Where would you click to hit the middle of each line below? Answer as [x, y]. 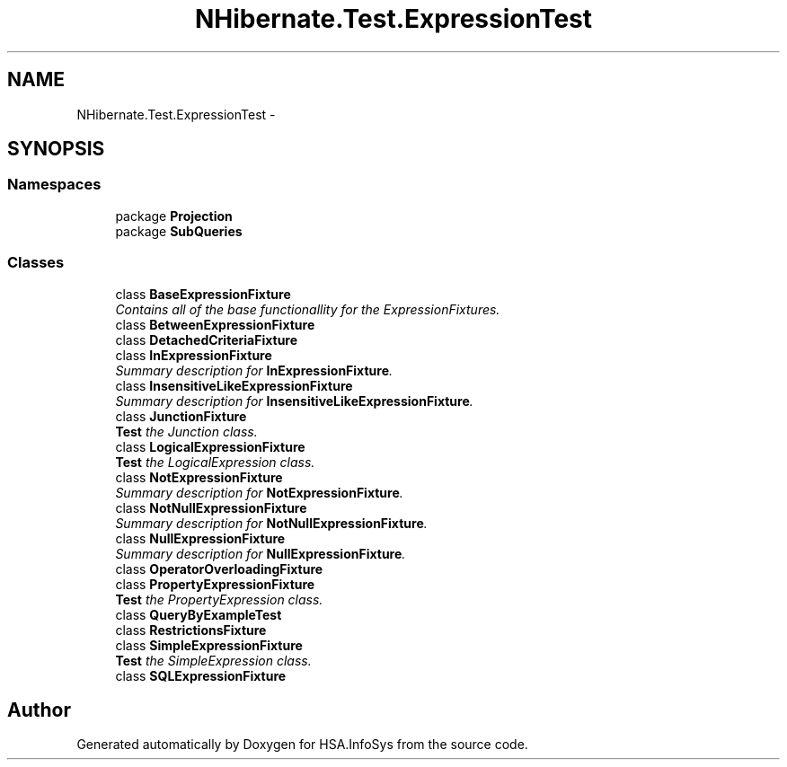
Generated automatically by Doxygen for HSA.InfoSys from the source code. [302, 745]
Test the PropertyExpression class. [219, 599]
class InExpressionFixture [194, 355]
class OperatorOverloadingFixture [219, 569]
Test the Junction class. [186, 431]
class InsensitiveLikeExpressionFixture [234, 385]
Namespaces [54, 185]
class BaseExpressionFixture [203, 294]
